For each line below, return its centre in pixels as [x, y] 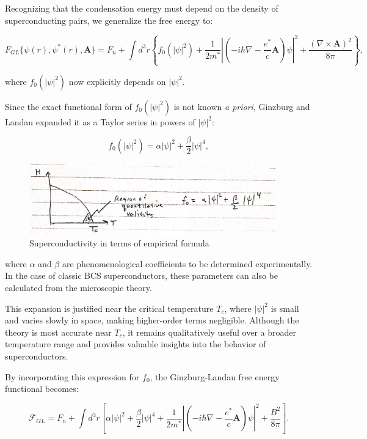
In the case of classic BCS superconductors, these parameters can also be [141, 275]
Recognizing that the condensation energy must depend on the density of [142, 8]
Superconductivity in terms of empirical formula [119, 243]
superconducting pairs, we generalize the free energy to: [109, 20]
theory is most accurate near [58, 332]
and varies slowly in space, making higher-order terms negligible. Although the [152, 320]
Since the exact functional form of [68, 106]
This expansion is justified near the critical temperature [109, 308]
